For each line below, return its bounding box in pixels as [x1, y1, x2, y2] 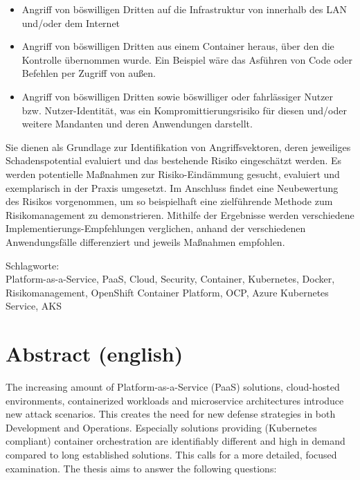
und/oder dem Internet [21, 15, 120, 30]
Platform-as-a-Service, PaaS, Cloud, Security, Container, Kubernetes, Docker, [6, 272, 335, 286]
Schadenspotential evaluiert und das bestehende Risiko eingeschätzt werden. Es [6, 153, 342, 168]
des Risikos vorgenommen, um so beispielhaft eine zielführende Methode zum [6, 194, 333, 208]
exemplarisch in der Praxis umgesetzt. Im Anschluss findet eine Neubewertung [6, 180, 339, 195]
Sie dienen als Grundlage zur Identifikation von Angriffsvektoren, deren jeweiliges [6, 139, 351, 154]
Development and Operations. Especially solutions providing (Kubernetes [6, 420, 317, 434]
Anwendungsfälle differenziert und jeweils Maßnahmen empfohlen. [6, 234, 285, 249]
